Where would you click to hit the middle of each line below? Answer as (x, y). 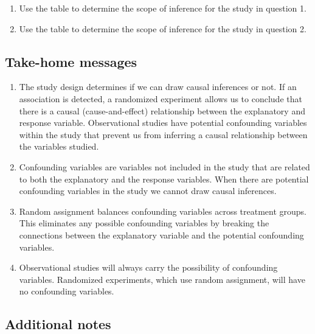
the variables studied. (59, 146)
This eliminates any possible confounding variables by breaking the (144, 223)
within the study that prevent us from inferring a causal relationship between (163, 134)
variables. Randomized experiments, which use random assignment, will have (162, 279)
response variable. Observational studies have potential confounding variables (163, 123)
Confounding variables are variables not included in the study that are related (164, 166)
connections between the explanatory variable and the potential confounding (161, 235)
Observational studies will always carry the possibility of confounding (148, 267)
